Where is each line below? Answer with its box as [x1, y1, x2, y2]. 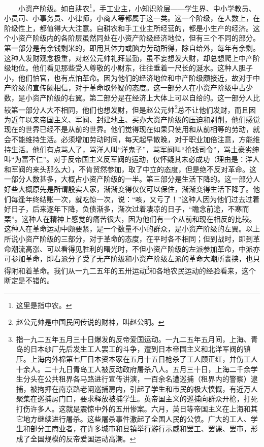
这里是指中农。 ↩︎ [16, 299, 72, 310]
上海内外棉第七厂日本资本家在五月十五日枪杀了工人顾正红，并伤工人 [30, 353, 258, 364]
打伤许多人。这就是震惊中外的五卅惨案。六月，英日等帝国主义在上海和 [16, 403, 251, 414]
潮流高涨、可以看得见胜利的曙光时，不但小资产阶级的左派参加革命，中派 [11, 243, 253, 254]
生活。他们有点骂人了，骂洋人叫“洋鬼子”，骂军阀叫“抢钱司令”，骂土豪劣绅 [11, 144, 259, 154]
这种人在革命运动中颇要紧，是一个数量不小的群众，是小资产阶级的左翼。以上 [4, 223, 260, 234]
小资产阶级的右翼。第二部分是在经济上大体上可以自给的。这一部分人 [25, 92, 253, 102]
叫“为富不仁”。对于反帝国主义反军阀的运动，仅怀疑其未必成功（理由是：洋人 [4, 154, 260, 164]
